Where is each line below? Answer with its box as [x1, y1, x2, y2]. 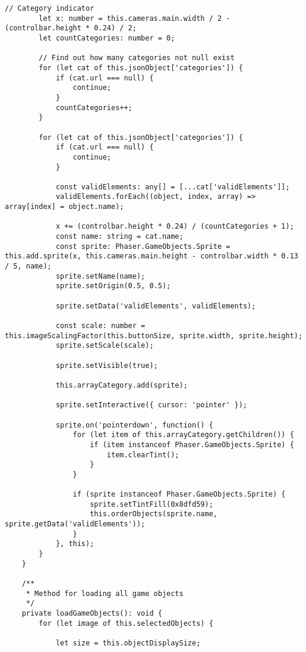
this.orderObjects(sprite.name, [90, 510, 217, 519]
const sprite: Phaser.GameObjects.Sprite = [55, 242, 231, 251]
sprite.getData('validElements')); [5, 520, 146, 529]
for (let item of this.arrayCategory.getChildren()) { [72, 430, 294, 439]
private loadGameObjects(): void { [21, 609, 162, 618]
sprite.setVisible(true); [55, 361, 158, 370]
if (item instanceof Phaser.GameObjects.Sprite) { [90, 440, 294, 449]
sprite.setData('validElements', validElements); [55, 301, 256, 310]
